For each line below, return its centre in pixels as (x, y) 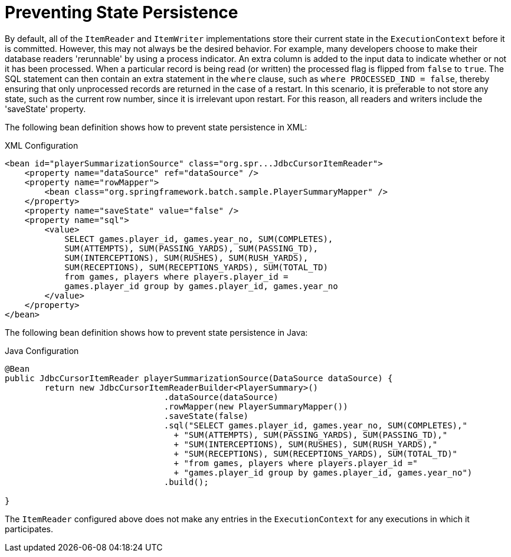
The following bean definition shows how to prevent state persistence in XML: (156, 127)
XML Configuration (42, 145)
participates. (29, 529)
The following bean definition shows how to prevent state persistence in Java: (156, 332)
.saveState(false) (206, 416)
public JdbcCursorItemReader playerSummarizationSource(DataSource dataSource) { (199, 378)
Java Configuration (42, 350)
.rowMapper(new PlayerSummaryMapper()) (256, 406)
